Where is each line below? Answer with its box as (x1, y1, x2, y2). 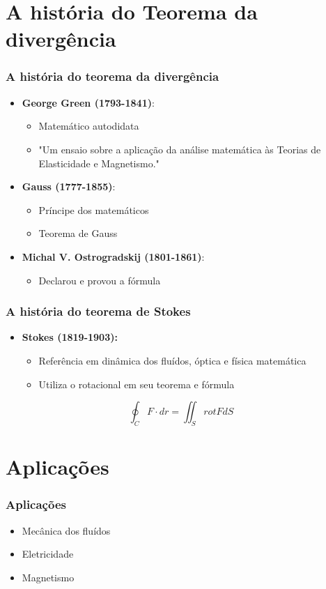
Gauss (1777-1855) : (22, 179, 116, 194)
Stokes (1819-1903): (22, 330, 118, 344)
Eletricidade (22, 546, 74, 561)
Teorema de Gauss (38, 226, 118, 240)
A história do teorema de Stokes (6, 303, 191, 320)
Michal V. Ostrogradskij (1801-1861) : (22, 249, 205, 263)
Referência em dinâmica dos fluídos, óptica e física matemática (38, 353, 306, 367)
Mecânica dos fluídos (22, 523, 111, 537)
